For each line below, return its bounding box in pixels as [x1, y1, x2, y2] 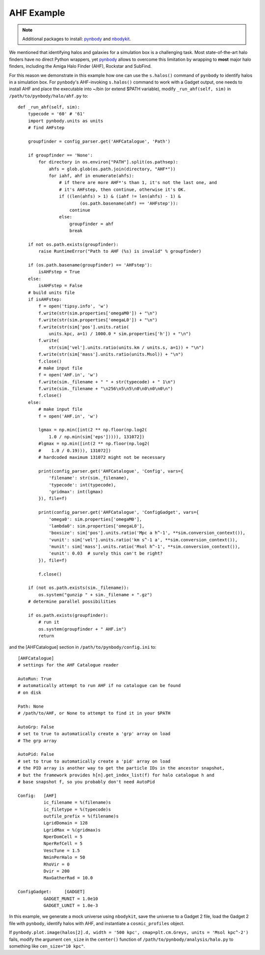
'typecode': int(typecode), [49, 482, 116, 488]
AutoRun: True [18, 676, 52, 682]
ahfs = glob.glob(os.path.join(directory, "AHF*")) [49, 166, 176, 172]
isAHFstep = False [38, 283, 83, 289]
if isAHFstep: [27, 297, 62, 302]
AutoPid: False [18, 751, 54, 757]
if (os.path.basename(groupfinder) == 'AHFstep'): [27, 263, 153, 268]
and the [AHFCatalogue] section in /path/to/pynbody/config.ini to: [9, 644, 157, 650]
